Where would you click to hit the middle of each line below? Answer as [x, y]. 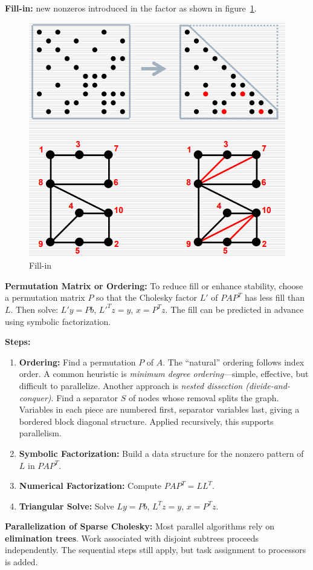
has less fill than [274, 297]
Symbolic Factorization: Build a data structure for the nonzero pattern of [161, 453]
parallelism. [40, 433]
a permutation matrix [45, 297]
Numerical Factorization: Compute [90, 486]
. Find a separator [84, 397]
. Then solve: [34, 309]
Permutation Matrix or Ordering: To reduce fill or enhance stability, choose [154, 285]
